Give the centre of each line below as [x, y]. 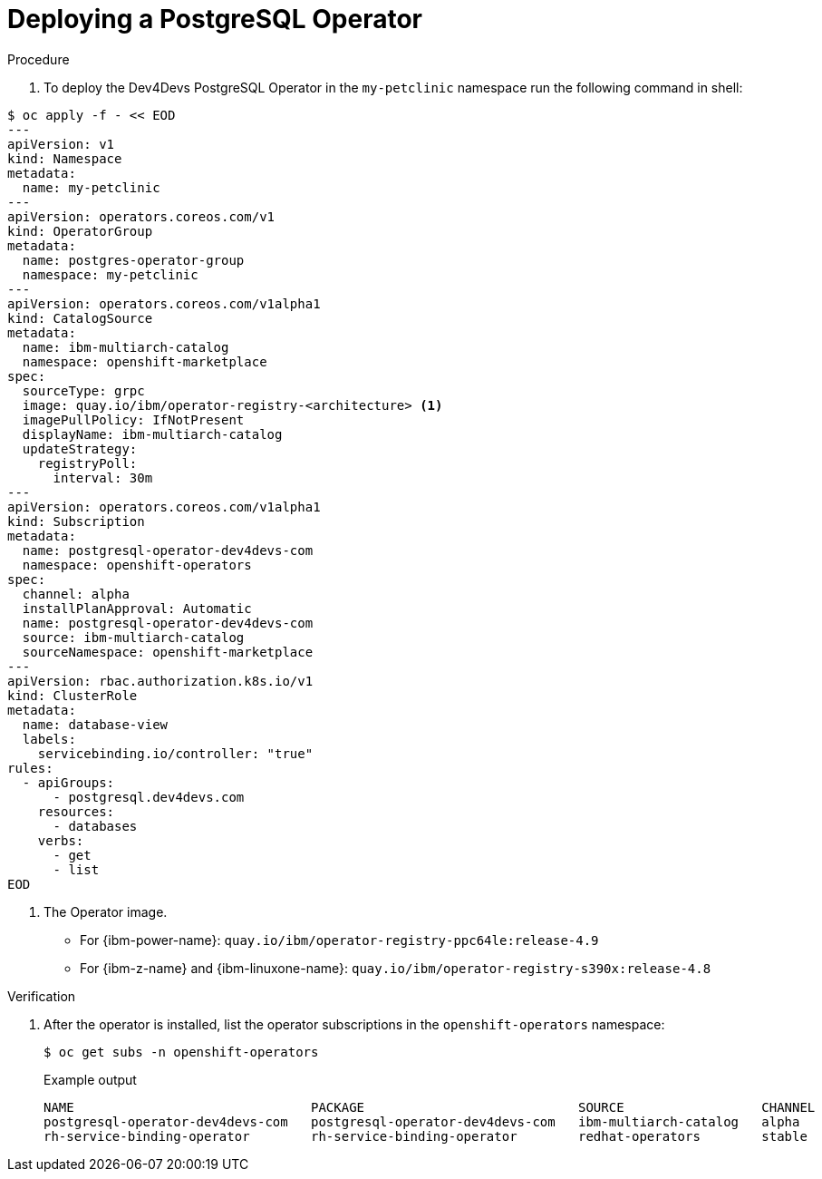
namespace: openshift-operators [137, 565]
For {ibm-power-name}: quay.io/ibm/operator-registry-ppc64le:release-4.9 [339, 940]
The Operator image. [106, 911]
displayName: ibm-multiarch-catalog [152, 434]
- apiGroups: [68, 782]
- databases [95, 826]
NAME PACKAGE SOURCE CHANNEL [430, 1107]
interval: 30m [103, 477]
